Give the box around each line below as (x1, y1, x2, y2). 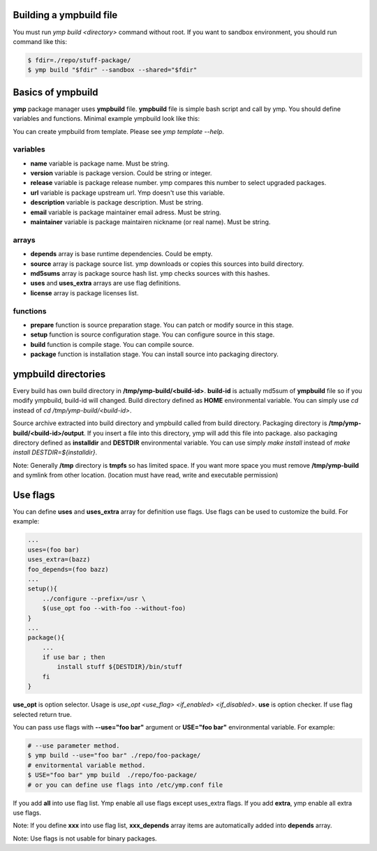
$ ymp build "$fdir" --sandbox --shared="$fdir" (27, 66, 198, 74)
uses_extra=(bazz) (27, 556, 91, 563)
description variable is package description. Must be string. (30, 198, 203, 207)
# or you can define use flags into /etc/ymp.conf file (27, 780, 223, 789)
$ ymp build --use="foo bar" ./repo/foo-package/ (27, 751, 201, 760)
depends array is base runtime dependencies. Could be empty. (30, 250, 213, 258)
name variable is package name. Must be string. (30, 159, 170, 168)
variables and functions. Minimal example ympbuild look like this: (13, 114, 200, 123)
